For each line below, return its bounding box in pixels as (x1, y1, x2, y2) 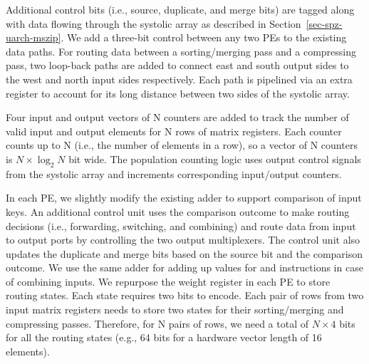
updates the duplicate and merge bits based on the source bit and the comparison (6, 246, 363, 261)
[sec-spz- (306, 16, 343, 31)
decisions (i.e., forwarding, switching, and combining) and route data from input (6, 218, 356, 233)
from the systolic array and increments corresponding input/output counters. (6, 166, 342, 181)
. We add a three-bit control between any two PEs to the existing (61, 30, 347, 45)
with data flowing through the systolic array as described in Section (6, 16, 301, 31)
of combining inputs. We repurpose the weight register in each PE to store (6, 274, 331, 288)
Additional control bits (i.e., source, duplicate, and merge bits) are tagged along (6, 2, 355, 16)
